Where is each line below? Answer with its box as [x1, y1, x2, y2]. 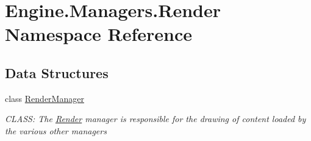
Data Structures [5, 63, 109, 82]
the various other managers [5, 124, 107, 137]
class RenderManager [5, 92, 84, 104]
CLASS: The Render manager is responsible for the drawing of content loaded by [5, 112, 306, 125]
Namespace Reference [5, 21, 192, 46]
